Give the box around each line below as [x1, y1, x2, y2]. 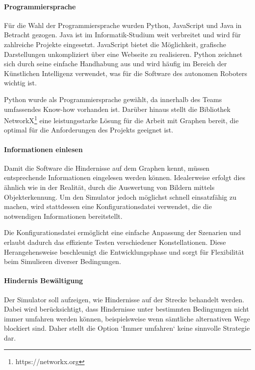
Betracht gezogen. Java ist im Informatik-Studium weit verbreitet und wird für [4, 29, 241, 40]
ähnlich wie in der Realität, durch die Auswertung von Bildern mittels [4, 182, 215, 192]
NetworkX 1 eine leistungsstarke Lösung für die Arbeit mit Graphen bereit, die [4, 114, 239, 125]
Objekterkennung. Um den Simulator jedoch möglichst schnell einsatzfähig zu [4, 191, 236, 202]
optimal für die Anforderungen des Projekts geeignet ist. [4, 125, 174, 135]
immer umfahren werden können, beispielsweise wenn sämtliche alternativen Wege [4, 313, 250, 323]
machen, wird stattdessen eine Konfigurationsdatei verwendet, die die [4, 201, 212, 211]
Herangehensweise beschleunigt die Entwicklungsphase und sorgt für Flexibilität [4, 246, 244, 257]
